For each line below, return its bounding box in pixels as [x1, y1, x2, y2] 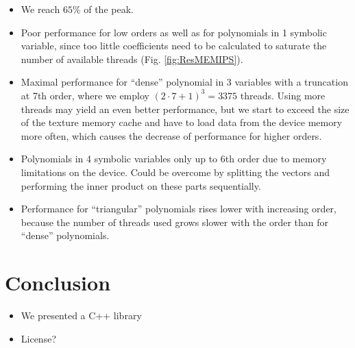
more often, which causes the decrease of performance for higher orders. [21, 128, 322, 142]
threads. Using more [240, 88, 326, 102]
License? [21, 331, 56, 345]
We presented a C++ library [21, 308, 142, 323]
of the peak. [84, 2, 134, 16]
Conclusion [5, 269, 111, 297]
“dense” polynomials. [21, 228, 110, 243]
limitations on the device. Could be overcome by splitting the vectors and [21, 164, 330, 179]
